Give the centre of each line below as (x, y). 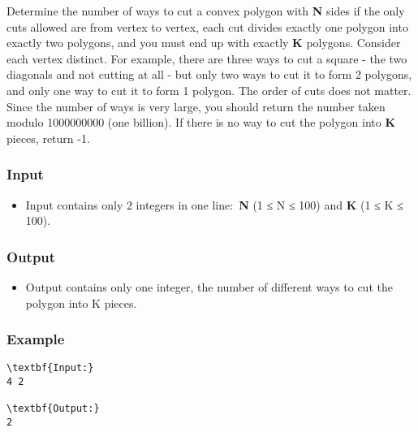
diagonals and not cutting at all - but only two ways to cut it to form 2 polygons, (209, 74)
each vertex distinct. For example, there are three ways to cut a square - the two (207, 58)
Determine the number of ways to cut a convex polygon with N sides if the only (206, 11)
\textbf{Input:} (50, 368)
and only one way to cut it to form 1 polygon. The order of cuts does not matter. (209, 90)
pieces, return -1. (48, 138)
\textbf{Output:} (53, 409)
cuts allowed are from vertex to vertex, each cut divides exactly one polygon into (207, 26)
